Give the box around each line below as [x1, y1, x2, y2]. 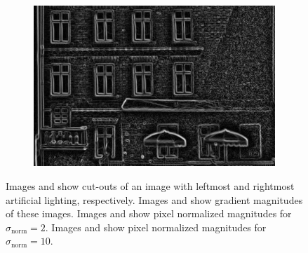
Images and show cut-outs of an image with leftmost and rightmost [6, 178, 295, 193]
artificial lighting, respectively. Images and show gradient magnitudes [6, 192, 303, 207]
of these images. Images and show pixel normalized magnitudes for [6, 206, 292, 221]
